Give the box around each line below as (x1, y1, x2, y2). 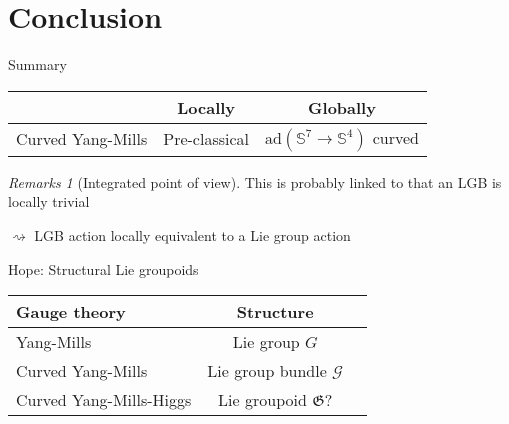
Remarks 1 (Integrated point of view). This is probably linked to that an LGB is (8, 171, 502, 192)
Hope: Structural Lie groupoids (8, 258, 199, 279)
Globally (308, 95, 376, 119)
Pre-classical (163, 127, 250, 151)
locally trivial (8, 191, 90, 212)
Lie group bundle (207, 359, 327, 383)
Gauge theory (16, 300, 126, 324)
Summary (8, 54, 67, 75)
